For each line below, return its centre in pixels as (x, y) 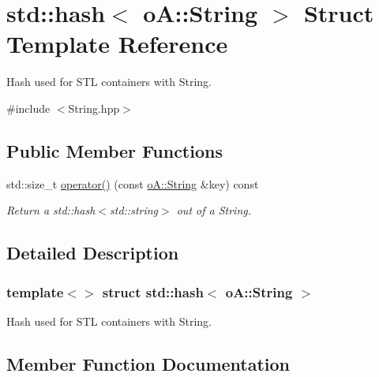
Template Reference (117, 44)
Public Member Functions (114, 150)
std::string (134, 210)
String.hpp (94, 108)
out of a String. (214, 210)
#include (28, 108)
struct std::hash (153, 291)
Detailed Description (93, 253)
